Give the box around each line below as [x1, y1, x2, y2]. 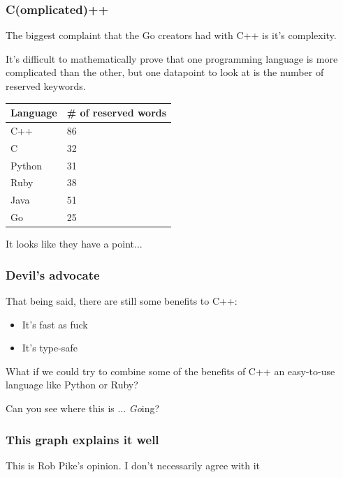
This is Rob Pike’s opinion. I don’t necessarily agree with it [6, 457, 261, 472]
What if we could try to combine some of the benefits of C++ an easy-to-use [6, 363, 335, 378]
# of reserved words [66, 105, 167, 120]
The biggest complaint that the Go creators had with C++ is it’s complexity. [6, 28, 337, 43]
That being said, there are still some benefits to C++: [6, 294, 238, 308]
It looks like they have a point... [6, 236, 143, 251]
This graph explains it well [6, 430, 159, 448]
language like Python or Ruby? [6, 377, 138, 392]
